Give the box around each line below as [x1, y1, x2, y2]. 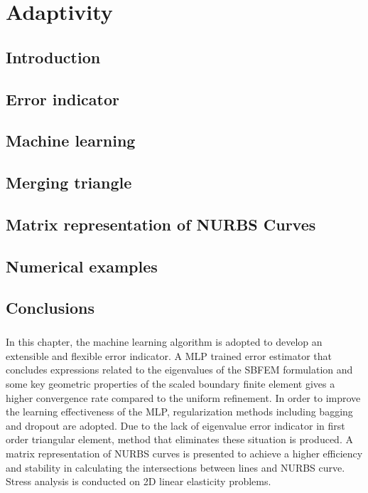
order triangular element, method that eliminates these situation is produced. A [6, 432, 353, 447]
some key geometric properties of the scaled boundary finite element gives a [6, 376, 335, 391]
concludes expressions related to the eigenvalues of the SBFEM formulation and [6, 362, 353, 377]
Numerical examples [6, 255, 158, 277]
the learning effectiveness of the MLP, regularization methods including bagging [6, 404, 353, 419]
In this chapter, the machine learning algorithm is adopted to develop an [6, 334, 323, 349]
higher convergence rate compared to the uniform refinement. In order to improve [6, 390, 361, 405]
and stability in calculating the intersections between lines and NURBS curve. [6, 460, 345, 475]
